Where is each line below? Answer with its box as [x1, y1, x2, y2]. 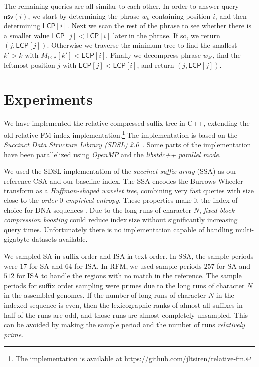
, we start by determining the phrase [28, 10, 140, 21]
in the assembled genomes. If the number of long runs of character [4, 290, 206, 300]
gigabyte [4, 234, 30, 244]
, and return [137, 59, 174, 70]
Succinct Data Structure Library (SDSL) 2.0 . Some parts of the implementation [4, 139, 251, 150]
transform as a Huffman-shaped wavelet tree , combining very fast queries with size [4, 185, 254, 195]
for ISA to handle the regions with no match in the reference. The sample [16, 270, 242, 281]
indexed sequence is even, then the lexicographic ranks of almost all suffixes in [4, 300, 243, 310]
